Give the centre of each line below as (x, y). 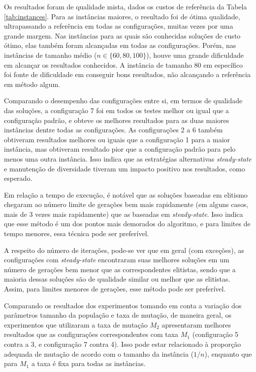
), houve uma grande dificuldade (195, 55)
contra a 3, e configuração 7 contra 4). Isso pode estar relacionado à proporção (123, 344)
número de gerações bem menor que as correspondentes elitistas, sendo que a (120, 269)
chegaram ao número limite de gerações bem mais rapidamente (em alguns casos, (126, 204)
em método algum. (32, 84)
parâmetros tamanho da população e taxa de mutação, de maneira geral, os (118, 315)
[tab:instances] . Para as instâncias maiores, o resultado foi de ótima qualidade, (122, 16)
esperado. (18, 178)
